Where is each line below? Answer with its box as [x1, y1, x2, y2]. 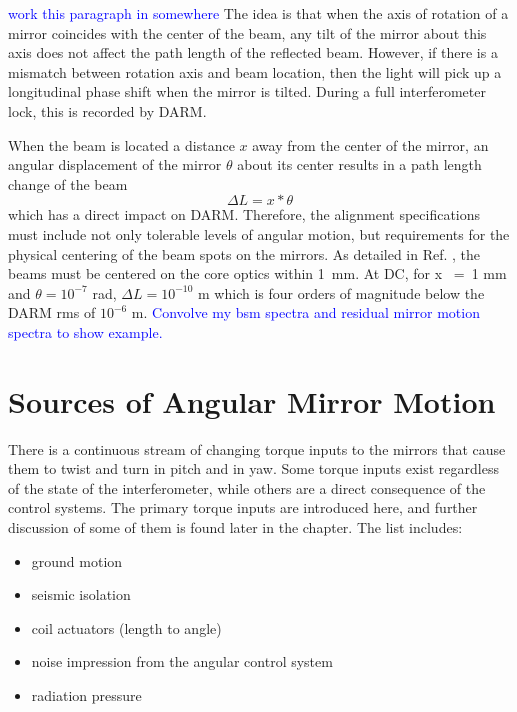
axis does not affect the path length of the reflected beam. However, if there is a [8, 42, 498, 63]
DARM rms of [8, 302, 96, 323]
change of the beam [8, 173, 128, 194]
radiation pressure [31, 684, 142, 705]
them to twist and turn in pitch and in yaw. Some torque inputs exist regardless [8, 458, 499, 479]
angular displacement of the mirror [8, 154, 222, 175]
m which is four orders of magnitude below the [198, 282, 485, 303]
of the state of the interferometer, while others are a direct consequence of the [8, 477, 486, 498]
